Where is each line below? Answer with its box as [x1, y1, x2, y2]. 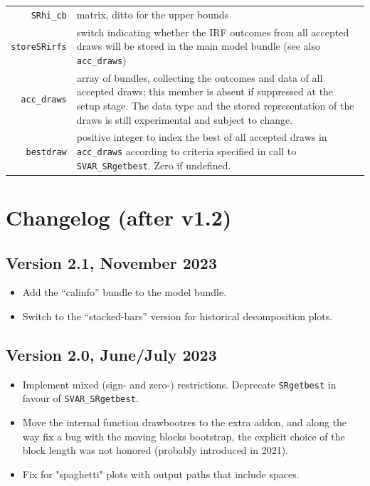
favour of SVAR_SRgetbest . [22, 391, 139, 406]
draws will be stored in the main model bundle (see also [76, 38, 320, 53]
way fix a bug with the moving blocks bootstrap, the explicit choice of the [22, 428, 345, 443]
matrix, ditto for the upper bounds [76, 6, 229, 21]
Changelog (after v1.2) [6, 202, 232, 231]
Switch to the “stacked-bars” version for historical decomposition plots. [22, 308, 333, 323]
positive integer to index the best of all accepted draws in [76, 130, 327, 144]
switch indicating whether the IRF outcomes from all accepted [76, 24, 349, 39]
